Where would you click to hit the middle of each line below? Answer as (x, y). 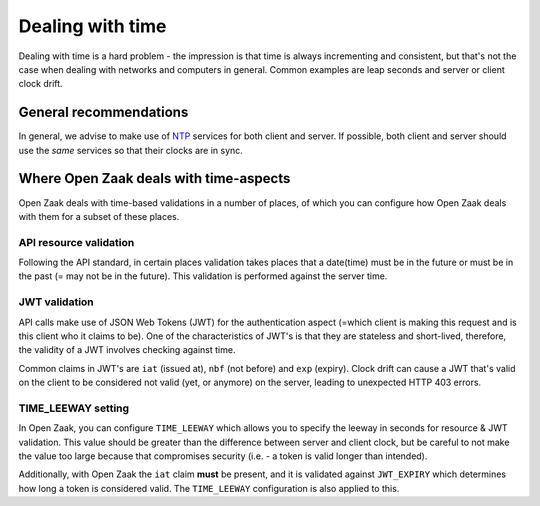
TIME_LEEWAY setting (74, 408)
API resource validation (76, 242)
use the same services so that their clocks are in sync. (131, 150)
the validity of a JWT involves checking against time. (127, 350)
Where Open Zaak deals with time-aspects (154, 178)
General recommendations (103, 112)
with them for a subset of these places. (99, 216)
